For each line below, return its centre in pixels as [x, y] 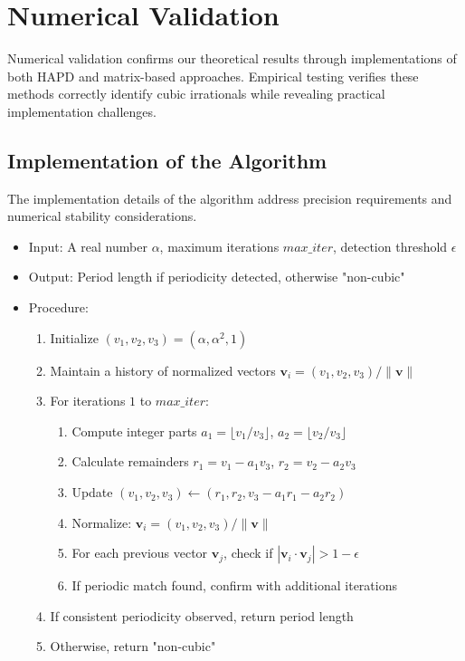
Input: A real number [88, 246]
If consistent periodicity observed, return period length [202, 615]
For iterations [88, 401]
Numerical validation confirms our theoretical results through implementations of [232, 58]
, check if [248, 553]
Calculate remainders [130, 461]
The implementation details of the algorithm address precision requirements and [230, 198]
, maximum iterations [219, 246]
